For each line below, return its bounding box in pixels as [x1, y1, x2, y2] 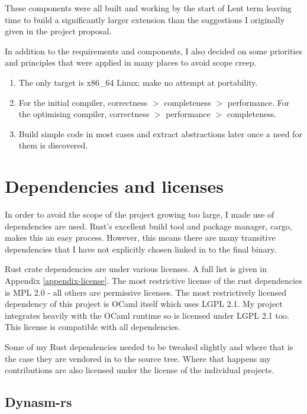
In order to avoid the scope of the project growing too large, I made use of [5, 208, 274, 221]
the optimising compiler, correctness [18, 108, 150, 120]
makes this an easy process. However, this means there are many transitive [5, 231, 276, 244]
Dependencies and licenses [5, 174, 224, 198]
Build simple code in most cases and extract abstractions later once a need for [18, 127, 302, 140]
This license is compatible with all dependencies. [5, 321, 181, 333]
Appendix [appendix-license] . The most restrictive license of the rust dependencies [5, 274, 302, 287]
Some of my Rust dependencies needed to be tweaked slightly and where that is [5, 341, 293, 352]
